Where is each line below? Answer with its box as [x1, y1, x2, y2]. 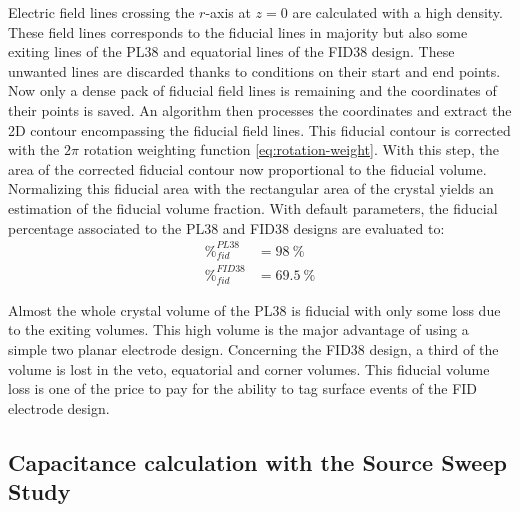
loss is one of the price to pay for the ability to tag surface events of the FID [8, 378, 478, 399]
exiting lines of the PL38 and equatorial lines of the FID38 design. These [8, 41, 455, 62]
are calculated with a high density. [292, 2, 503, 22]
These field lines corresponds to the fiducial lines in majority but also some [8, 21, 468, 42]
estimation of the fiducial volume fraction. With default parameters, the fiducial [8, 197, 498, 218]
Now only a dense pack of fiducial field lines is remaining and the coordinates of [8, 80, 497, 101]
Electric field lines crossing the [8, 2, 195, 22]
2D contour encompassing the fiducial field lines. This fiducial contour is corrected [8, 119, 511, 140]
